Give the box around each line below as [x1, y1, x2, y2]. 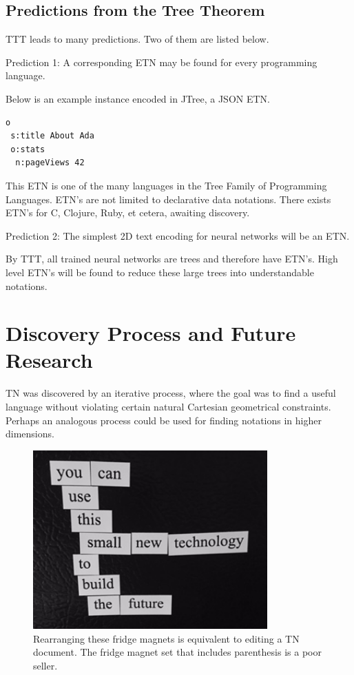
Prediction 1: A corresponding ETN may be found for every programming [6, 54, 317, 69]
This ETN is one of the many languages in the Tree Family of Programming [6, 178, 327, 192]
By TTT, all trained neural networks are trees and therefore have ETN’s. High [6, 251, 338, 266]
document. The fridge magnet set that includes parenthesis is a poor [33, 645, 322, 659]
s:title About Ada [10, 131, 94, 141]
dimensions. [6, 426, 54, 441]
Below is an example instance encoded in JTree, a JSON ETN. [6, 91, 270, 105]
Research [6, 346, 93, 374]
